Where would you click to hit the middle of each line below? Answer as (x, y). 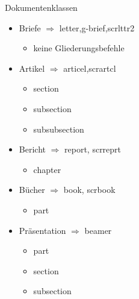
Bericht (32, 149)
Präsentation (42, 230)
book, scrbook (89, 190)
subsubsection (59, 129)
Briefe (30, 27)
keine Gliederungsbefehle (79, 48)
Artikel (32, 68)
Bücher (32, 190)
